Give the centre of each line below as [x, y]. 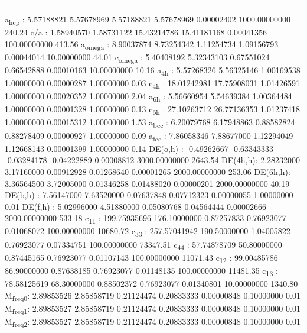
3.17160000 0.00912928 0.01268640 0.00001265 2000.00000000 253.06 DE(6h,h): [148, 171]
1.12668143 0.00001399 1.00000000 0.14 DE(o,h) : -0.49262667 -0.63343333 [139, 148]
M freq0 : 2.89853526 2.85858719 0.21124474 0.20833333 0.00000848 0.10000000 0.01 [153, 296]
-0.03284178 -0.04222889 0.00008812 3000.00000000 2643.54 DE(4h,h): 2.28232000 [153, 160]
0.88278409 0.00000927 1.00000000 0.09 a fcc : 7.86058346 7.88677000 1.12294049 [149, 136]
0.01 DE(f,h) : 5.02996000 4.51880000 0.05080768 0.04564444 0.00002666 [135, 206]
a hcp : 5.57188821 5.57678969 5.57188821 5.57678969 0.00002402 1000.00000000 [148, 20]
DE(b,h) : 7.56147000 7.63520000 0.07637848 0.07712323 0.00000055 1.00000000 [149, 195]
